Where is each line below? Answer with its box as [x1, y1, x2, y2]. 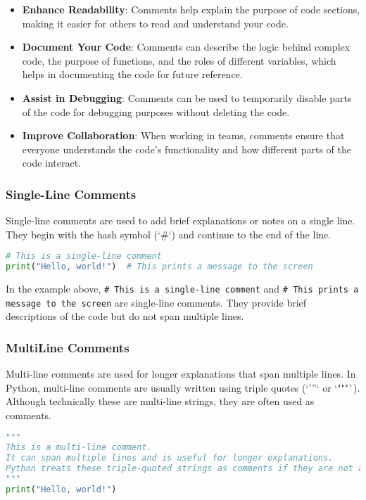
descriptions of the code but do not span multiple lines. [6, 309, 244, 323]
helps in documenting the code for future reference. [22, 67, 243, 82]
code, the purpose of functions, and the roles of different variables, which [22, 53, 336, 68]
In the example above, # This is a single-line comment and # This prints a [6, 281, 359, 296]
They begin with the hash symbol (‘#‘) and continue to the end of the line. [6, 226, 332, 241]
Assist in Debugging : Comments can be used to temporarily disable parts [22, 90, 352, 105]
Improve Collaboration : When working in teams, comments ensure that [22, 128, 345, 143]
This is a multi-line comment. [6, 442, 152, 453]
